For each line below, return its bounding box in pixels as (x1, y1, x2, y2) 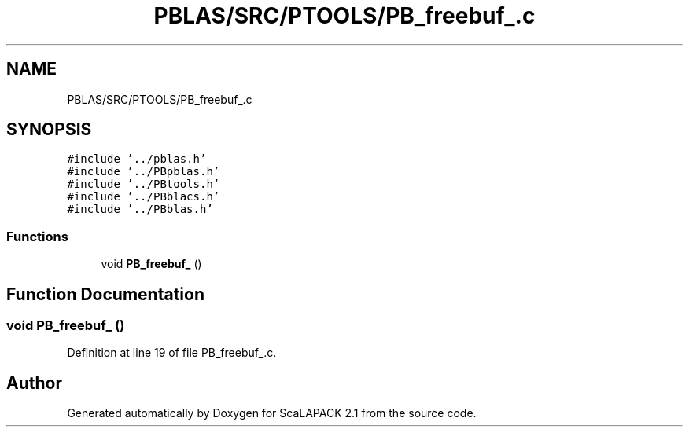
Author (6, 372, 62, 393)
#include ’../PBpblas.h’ (67, 165, 220, 178)
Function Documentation (6, 284, 204, 304)
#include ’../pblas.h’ (67, 152, 207, 166)
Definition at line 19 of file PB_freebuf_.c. (67, 346, 277, 360)
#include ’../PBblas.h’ (67, 203, 213, 216)
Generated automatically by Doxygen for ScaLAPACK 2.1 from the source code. (67, 406, 477, 420)
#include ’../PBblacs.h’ (67, 190, 220, 204)
